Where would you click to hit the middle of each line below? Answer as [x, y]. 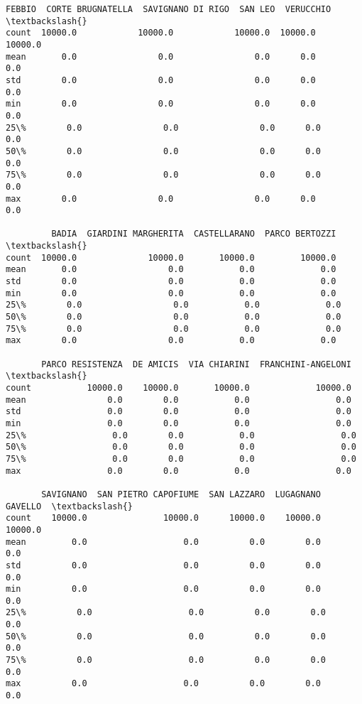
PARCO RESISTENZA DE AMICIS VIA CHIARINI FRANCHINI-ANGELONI [196, 364]
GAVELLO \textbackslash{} [69, 506]
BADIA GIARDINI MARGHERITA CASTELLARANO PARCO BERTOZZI [194, 234]
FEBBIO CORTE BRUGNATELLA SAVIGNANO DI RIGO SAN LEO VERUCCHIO [169, 9]
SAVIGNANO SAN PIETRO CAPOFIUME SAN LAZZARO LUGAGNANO [181, 494]
